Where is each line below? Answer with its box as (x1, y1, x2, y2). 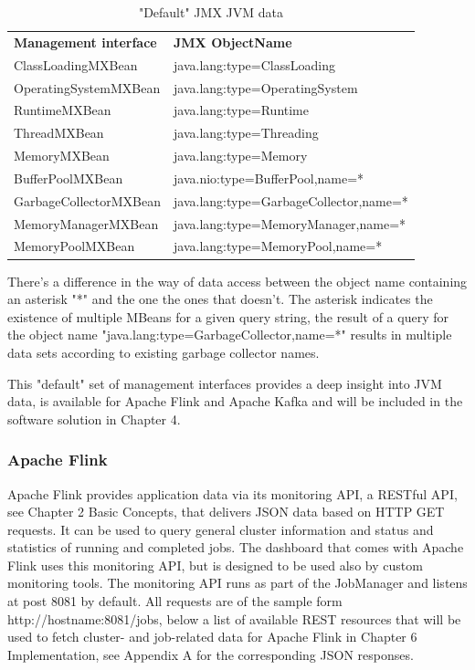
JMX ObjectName (174, 32, 292, 51)
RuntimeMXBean (14, 100, 111, 120)
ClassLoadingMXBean (14, 55, 138, 74)
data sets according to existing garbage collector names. (7, 342, 320, 361)
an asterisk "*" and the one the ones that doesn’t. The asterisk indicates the (7, 289, 433, 309)
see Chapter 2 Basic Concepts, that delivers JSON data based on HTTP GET (7, 502, 445, 521)
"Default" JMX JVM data (138, 3, 283, 21)
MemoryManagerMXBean (14, 214, 159, 233)
